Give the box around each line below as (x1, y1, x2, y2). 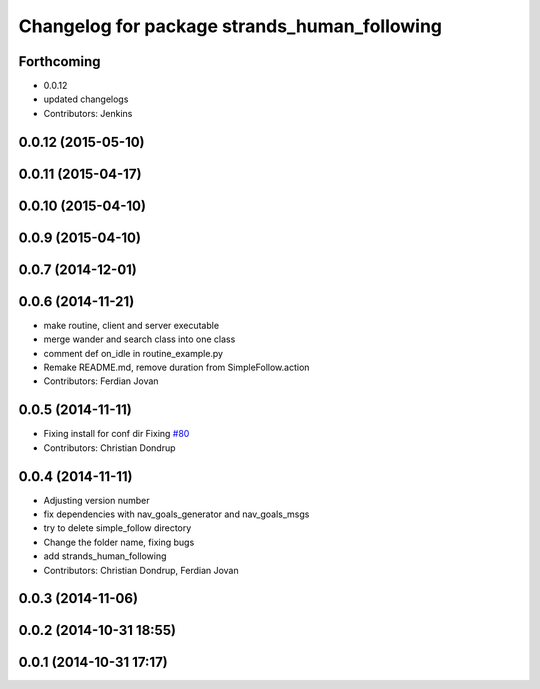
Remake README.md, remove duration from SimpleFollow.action (43, 361, 310, 373)
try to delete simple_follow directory (43, 522, 192, 534)
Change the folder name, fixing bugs (43, 536, 195, 548)
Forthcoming (18, 53, 101, 70)
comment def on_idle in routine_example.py (43, 347, 224, 359)
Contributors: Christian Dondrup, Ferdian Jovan (43, 564, 239, 576)
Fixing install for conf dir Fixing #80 (43, 428, 190, 440)
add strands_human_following (43, 550, 167, 562)
